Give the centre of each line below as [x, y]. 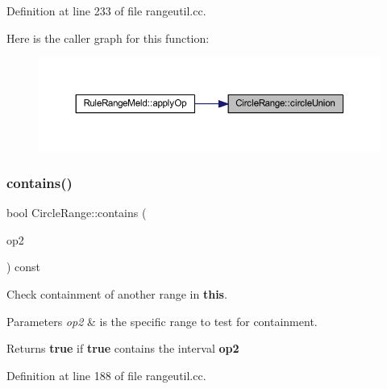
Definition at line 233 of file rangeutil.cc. [106, 10]
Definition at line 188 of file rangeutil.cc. [106, 375]
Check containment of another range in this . [117, 293]
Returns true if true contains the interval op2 [123, 348]
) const [24, 267]
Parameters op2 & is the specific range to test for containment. [162, 321]
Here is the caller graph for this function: [108, 38]
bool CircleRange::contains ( [77, 213]
